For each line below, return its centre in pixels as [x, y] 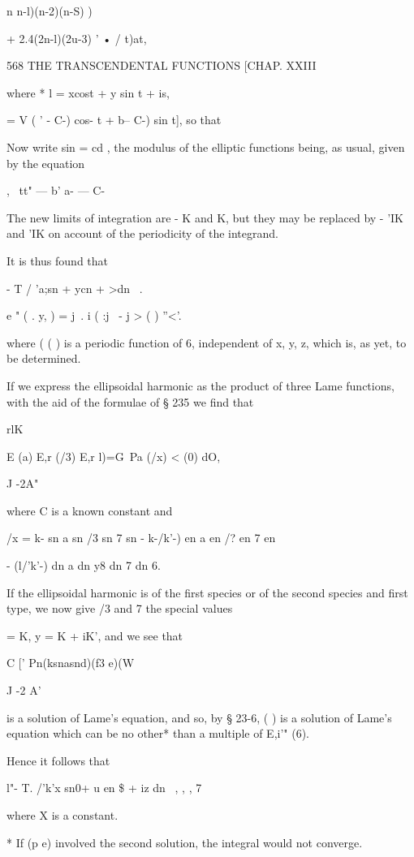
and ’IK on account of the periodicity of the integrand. [142, 233]
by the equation [46, 163]
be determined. [44, 358]
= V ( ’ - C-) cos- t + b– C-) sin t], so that [114, 120]
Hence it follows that [58, 760]
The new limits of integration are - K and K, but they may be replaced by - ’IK [205, 217]
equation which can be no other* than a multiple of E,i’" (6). [158, 733]
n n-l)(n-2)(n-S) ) [50, 11]
